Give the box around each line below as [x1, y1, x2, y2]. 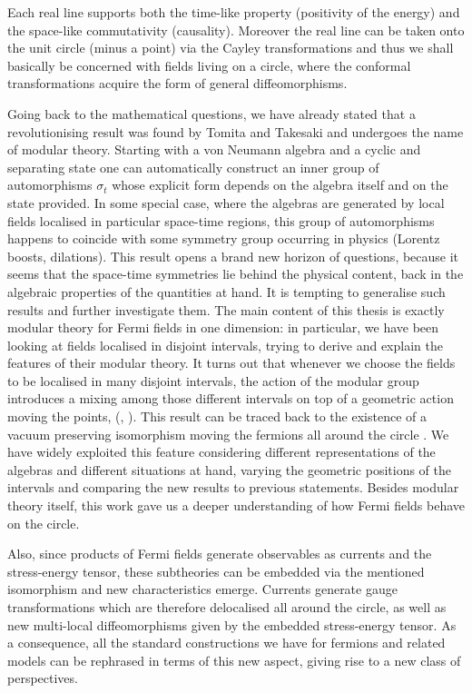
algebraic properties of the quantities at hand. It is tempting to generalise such [7, 282, 446, 301]
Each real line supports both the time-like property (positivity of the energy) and [7, 3, 460, 21]
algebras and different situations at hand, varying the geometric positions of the [7, 460, 452, 479]
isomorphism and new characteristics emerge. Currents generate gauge [7, 579, 398, 599]
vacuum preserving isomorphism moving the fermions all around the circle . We [7, 424, 449, 443]
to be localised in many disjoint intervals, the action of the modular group [7, 371, 419, 390]
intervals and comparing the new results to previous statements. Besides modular [7, 478, 459, 497]
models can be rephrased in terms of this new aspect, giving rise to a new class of [7, 650, 461, 669]
